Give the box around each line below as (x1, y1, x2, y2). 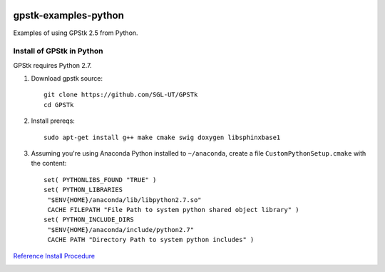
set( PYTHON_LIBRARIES (43, 186, 123, 194)
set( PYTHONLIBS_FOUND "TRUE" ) (43, 176, 157, 183)
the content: (31, 159, 67, 168)
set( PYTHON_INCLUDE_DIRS (43, 216, 135, 224)
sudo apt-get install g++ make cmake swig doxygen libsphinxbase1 (43, 133, 281, 141)
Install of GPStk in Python (13, 46, 103, 56)
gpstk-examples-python (13, 9, 125, 21)
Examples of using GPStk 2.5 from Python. (13, 29, 138, 37)
